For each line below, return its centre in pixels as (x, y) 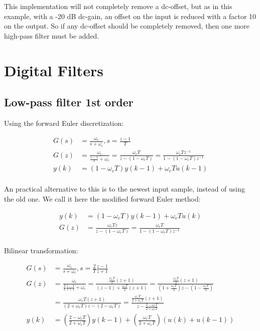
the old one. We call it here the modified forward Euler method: (102, 199)
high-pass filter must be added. (52, 35)
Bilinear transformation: (41, 250)
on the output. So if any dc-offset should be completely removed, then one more (127, 26)
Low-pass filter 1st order (69, 102)
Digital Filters (54, 70)
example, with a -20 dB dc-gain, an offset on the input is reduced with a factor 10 (130, 16)
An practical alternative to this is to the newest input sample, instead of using (125, 189)
